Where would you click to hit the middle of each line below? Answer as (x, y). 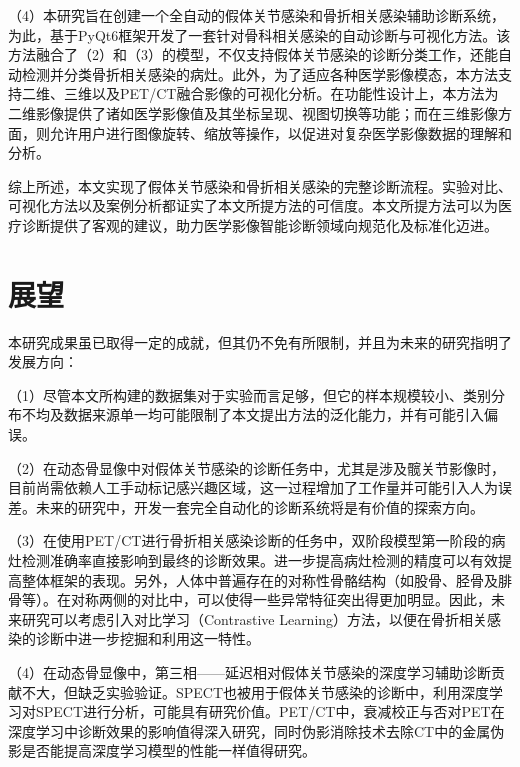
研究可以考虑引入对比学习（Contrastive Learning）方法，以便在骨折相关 (254, 618)
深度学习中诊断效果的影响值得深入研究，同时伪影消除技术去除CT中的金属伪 (256, 730)
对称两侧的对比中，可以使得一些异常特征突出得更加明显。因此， (280, 599)
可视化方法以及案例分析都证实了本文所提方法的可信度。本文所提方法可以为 (253, 205)
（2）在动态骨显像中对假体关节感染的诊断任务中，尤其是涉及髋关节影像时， (256, 467)
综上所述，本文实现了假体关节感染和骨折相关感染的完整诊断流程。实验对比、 (260, 185)
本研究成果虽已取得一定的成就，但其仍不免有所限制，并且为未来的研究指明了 (260, 341)
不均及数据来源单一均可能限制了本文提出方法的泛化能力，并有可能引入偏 (259, 414)
